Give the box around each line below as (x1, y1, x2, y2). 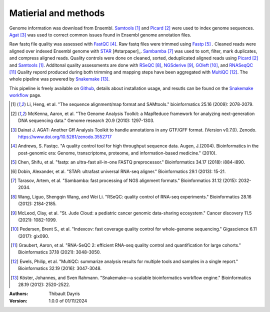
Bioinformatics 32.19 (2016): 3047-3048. (18, 265, 102, 271)
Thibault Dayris (48, 290, 80, 297)
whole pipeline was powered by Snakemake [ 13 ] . (9, 76, 110, 82)
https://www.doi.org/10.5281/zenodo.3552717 (18, 134, 112, 140)
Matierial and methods (9, 7, 105, 18)
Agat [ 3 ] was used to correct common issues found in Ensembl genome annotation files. (9, 31, 191, 37)
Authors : (9, 290, 28, 297)
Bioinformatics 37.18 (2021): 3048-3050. (18, 249, 101, 255)
